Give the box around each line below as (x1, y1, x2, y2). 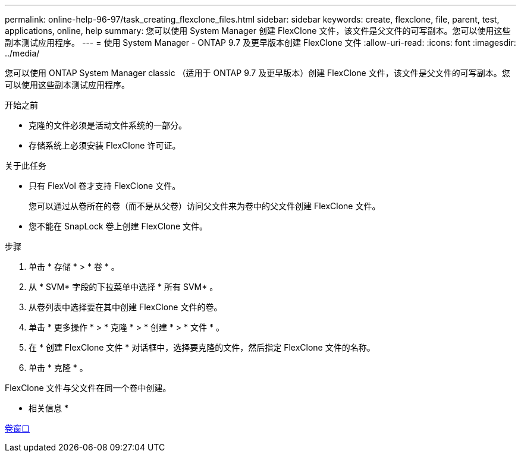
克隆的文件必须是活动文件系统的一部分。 (29, 120, 187, 130)
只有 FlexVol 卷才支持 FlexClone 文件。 (29, 181, 181, 191)
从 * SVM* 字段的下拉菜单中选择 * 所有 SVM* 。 (29, 282, 218, 292)
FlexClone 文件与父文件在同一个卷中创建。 (5, 383, 171, 393)
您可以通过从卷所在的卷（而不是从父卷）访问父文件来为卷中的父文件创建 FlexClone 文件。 (29, 201, 381, 211)
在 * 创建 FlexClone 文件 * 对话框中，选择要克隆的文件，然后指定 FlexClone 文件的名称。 (29, 342, 375, 352)
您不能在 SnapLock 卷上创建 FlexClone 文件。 (29, 221, 208, 231)
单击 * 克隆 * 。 (29, 363, 88, 373)
